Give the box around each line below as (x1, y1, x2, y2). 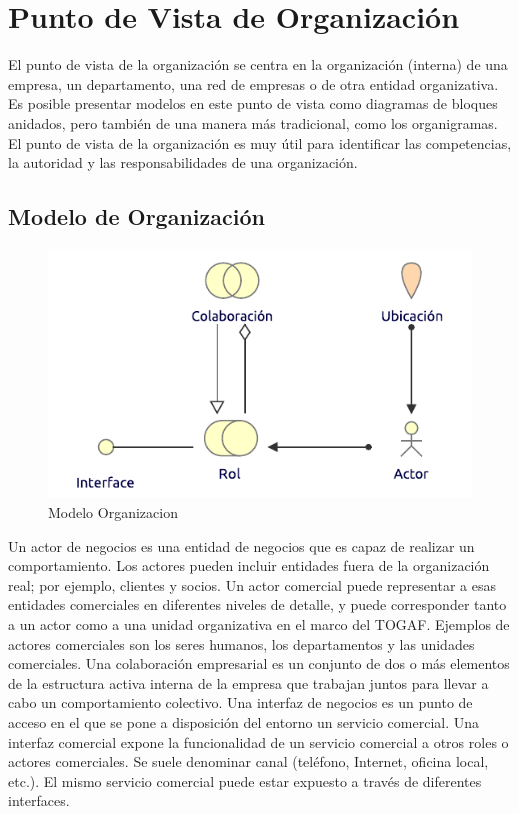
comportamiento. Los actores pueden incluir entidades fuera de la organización (8, 555, 490, 576)
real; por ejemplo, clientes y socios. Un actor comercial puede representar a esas (8, 574, 496, 595)
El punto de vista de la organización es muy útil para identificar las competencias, (8, 132, 512, 153)
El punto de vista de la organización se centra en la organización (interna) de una (8, 54, 508, 75)
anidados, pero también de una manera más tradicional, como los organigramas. (8, 112, 498, 133)
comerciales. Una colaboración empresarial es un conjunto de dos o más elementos (8, 653, 510, 674)
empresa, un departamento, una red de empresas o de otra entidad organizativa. (8, 73, 499, 94)
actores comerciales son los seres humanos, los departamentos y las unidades (8, 633, 475, 654)
